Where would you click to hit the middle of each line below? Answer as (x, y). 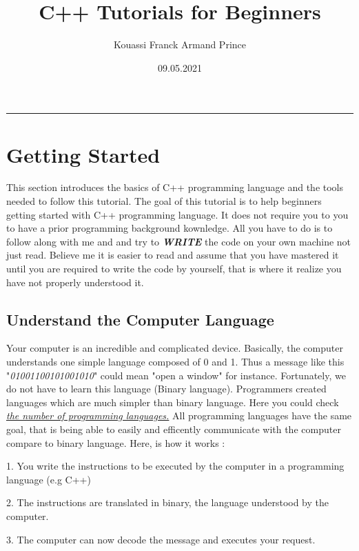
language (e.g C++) (49, 479)
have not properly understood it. (75, 282)
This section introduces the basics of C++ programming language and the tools (175, 187)
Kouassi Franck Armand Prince (179, 44)
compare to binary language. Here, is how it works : (116, 442)
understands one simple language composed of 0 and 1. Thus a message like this (175, 361)
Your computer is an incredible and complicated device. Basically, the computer (175, 348)
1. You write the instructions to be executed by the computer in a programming (175, 466)
